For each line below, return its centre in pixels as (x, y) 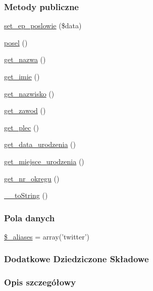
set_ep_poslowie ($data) (43, 26)
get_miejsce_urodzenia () (44, 161)
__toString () (26, 195)
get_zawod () (25, 110)
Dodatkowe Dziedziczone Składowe (76, 259)
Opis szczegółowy (40, 282)
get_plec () (21, 127)
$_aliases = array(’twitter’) (47, 236)
